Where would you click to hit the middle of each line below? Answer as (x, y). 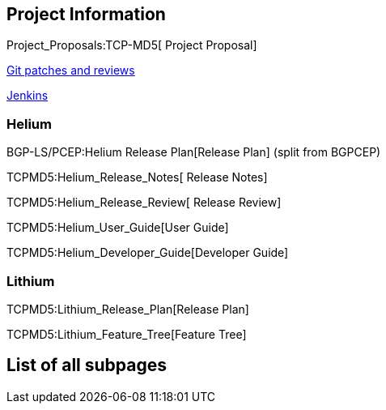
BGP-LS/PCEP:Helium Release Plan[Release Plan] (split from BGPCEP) (194, 152)
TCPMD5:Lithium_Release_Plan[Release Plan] (128, 309)
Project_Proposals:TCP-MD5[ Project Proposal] (132, 45)
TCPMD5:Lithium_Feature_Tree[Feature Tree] (127, 334)
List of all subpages (87, 365)
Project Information (86, 14)
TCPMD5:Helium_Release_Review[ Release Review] (144, 203)
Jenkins (28, 96)
